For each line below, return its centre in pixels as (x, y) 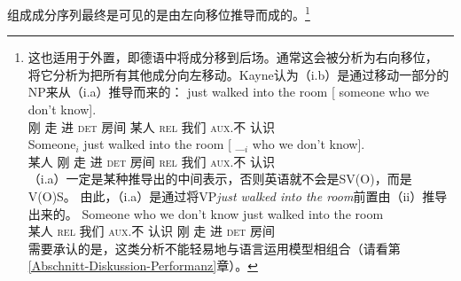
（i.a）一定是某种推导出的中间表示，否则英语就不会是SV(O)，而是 (220, 179)
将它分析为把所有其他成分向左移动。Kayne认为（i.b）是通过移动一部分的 (238, 74)
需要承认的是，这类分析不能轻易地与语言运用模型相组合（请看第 (214, 248)
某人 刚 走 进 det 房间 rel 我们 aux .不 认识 (151, 161)
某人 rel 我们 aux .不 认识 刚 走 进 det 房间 (151, 231)
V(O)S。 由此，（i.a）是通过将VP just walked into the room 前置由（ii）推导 (238, 196)
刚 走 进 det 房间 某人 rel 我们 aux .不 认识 (152, 126)
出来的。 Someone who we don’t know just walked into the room (206, 213)
